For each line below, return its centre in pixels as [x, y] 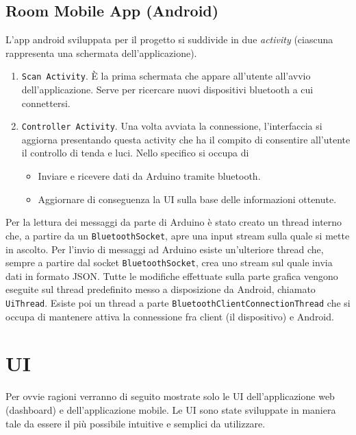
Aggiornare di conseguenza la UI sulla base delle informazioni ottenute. [187, 199]
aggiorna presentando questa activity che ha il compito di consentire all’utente [186, 139]
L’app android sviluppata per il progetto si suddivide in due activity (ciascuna [169, 39]
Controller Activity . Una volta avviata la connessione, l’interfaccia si [172, 126]
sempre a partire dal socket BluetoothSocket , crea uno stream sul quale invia [169, 262]
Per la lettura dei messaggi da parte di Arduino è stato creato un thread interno [174, 222]
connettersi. [46, 103]
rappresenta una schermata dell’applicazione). [101, 52]
